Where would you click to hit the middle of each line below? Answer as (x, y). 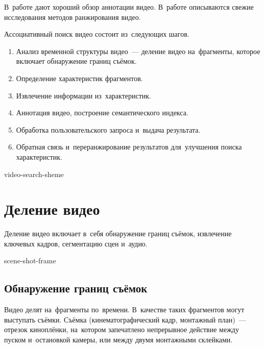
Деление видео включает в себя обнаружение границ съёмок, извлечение (118, 233)
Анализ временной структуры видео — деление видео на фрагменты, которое (138, 51)
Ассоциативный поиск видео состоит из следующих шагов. (97, 34)
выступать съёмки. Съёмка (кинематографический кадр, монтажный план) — (125, 319)
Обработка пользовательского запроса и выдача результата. (108, 129)
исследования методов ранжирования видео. (73, 17)
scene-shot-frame (30, 260)
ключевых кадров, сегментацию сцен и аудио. (76, 243)
